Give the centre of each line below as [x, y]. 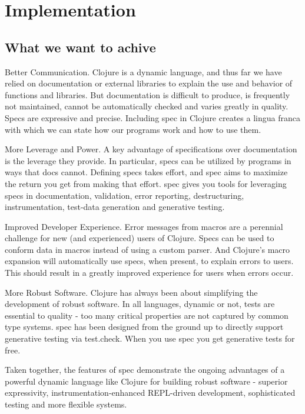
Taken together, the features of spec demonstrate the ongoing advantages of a [145, 370]
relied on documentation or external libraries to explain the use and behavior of [149, 83]
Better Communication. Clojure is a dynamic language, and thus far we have [143, 71]
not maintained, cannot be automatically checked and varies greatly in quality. [147, 106]
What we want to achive [80, 47]
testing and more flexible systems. [66, 404]
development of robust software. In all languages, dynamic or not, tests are [140, 304]
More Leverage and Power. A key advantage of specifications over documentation [151, 149]
